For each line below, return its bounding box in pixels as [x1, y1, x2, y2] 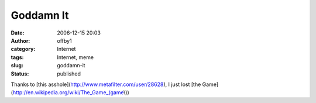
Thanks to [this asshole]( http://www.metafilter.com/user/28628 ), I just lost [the [11, 81, 201, 88]
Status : [11, 70, 29, 77]
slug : [11, 62, 23, 69]
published [57, 70, 81, 77]
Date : [11, 29, 25, 36]
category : [11, 46, 36, 53]
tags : [11, 53, 24, 61]
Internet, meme [57, 53, 94, 61]
